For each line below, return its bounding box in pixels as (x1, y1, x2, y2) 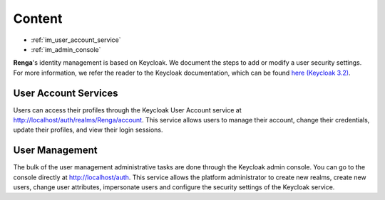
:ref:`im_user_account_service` (31, 36, 121, 44)
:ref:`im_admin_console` (31, 45, 101, 53)
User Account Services (13, 87, 118, 99)
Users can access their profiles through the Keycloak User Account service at (13, 105, 242, 114)
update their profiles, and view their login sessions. (13, 125, 163, 135)
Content (13, 11, 63, 26)
